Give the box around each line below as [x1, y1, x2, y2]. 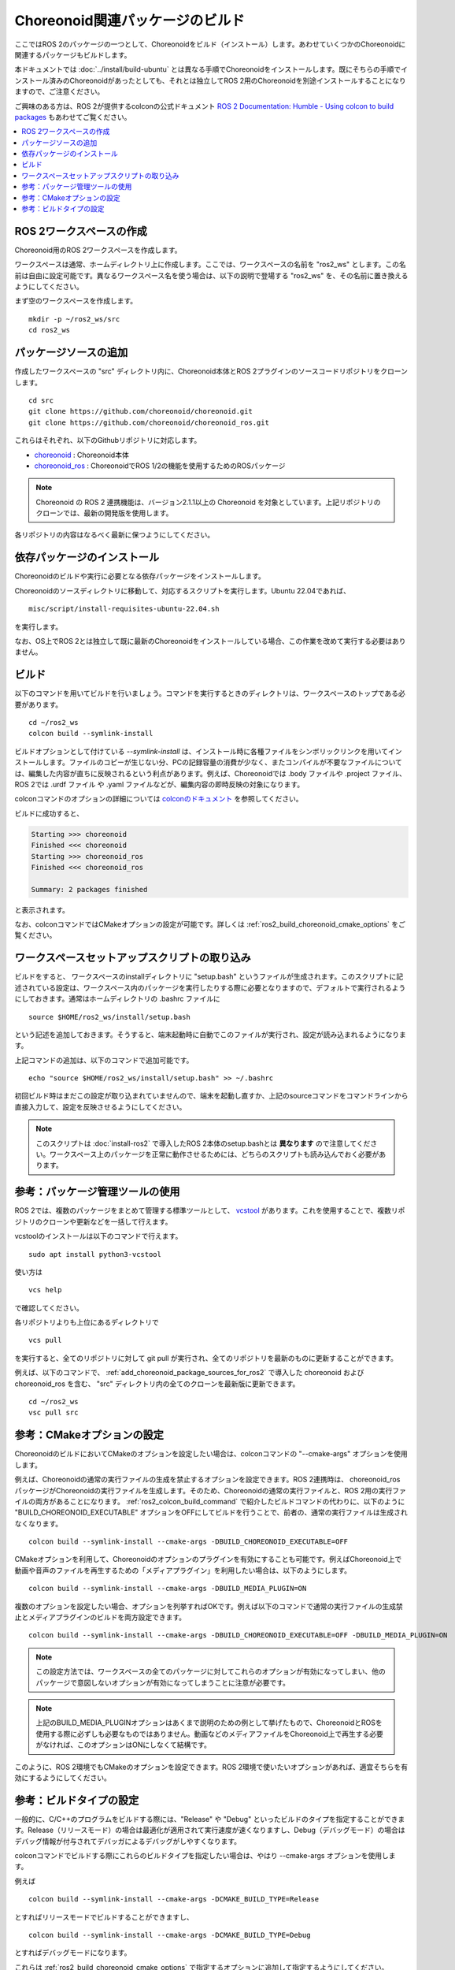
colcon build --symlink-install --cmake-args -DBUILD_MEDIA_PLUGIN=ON [28, 1584, 307, 1593]
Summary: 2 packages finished [31, 885, 148, 894]
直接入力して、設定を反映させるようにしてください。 [14, 1102, 187, 1111]
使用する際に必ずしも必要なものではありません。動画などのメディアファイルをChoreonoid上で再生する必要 [35, 1729, 383, 1738]
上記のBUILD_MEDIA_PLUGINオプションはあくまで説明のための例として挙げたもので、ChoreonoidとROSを [35, 1718, 383, 1727]
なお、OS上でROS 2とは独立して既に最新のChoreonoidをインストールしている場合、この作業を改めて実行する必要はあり [14, 636, 406, 645]
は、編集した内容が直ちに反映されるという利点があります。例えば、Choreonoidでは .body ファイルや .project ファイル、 [14, 768, 407, 778]
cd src [28, 396, 54, 405]
